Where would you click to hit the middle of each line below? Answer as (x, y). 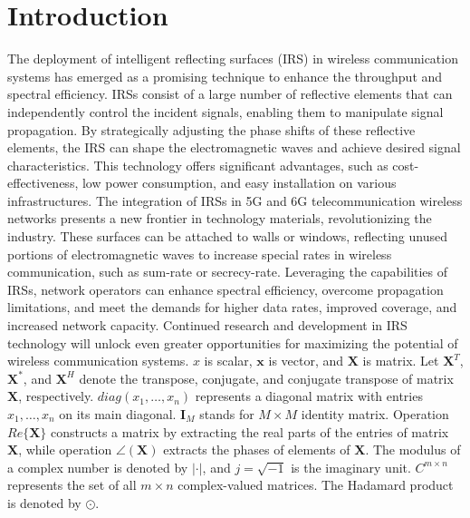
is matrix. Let (401, 361)
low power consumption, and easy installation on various (239, 183)
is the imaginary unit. (351, 467)
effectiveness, (43, 183)
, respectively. (56, 396)
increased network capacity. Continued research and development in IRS (207, 325)
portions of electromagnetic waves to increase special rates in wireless (200, 254)
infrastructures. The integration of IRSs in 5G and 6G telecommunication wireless (235, 200)
